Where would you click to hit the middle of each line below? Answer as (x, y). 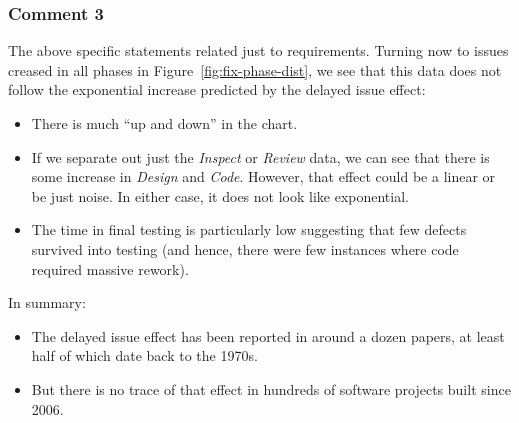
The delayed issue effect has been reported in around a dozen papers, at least (268, 335)
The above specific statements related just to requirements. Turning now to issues (258, 50)
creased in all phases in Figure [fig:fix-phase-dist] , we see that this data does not (255, 69)
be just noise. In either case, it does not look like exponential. (220, 195)
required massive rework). (110, 268)
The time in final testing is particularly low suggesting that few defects (249, 229)
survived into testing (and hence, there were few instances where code (245, 248)
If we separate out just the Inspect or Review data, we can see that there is (260, 156)
